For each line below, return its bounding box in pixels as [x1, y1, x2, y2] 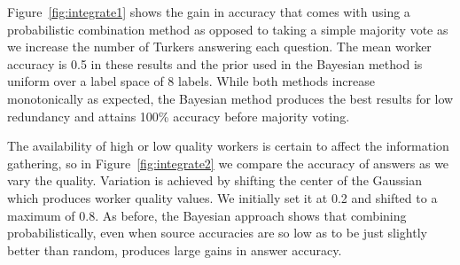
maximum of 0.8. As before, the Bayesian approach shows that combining [7, 206, 407, 224]
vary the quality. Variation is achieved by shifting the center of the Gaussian [7, 171, 422, 190]
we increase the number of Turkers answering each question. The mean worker [7, 37, 432, 56]
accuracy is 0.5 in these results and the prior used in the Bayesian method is [7, 54, 423, 73]
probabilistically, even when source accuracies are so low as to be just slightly [7, 223, 427, 242]
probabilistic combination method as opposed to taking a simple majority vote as [7, 19, 448, 38]
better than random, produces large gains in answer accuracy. [7, 240, 342, 259]
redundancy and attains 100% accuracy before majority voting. [7, 106, 350, 125]
